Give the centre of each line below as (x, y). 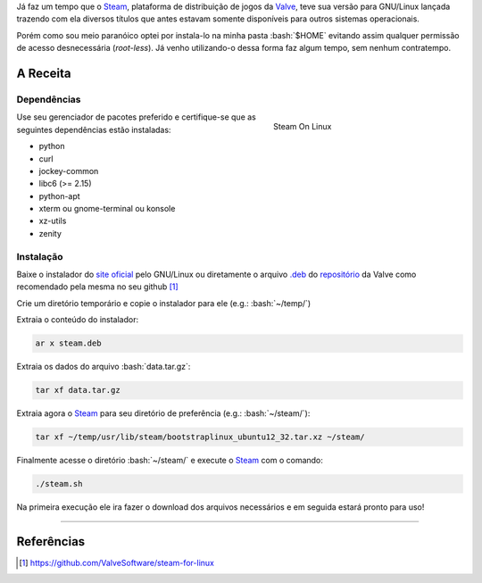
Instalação (40, 256)
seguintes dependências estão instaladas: (94, 129)
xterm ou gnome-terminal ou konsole (107, 209)
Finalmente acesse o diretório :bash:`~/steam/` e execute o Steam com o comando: (170, 461)
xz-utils (53, 221)
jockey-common (69, 171)
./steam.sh (59, 484)
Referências (51, 541)
